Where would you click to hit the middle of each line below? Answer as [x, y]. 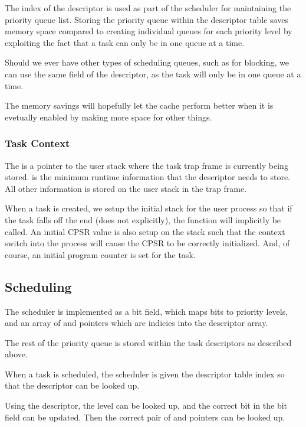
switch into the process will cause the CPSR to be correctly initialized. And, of [147, 243]
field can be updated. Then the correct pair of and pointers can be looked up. [145, 417]
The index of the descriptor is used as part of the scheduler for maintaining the [148, 8]
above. [16, 354]
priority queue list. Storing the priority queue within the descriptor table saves [147, 19]
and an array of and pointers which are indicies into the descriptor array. [136, 323]
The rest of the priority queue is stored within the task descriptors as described [148, 342]
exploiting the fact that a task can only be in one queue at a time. [125, 42]
